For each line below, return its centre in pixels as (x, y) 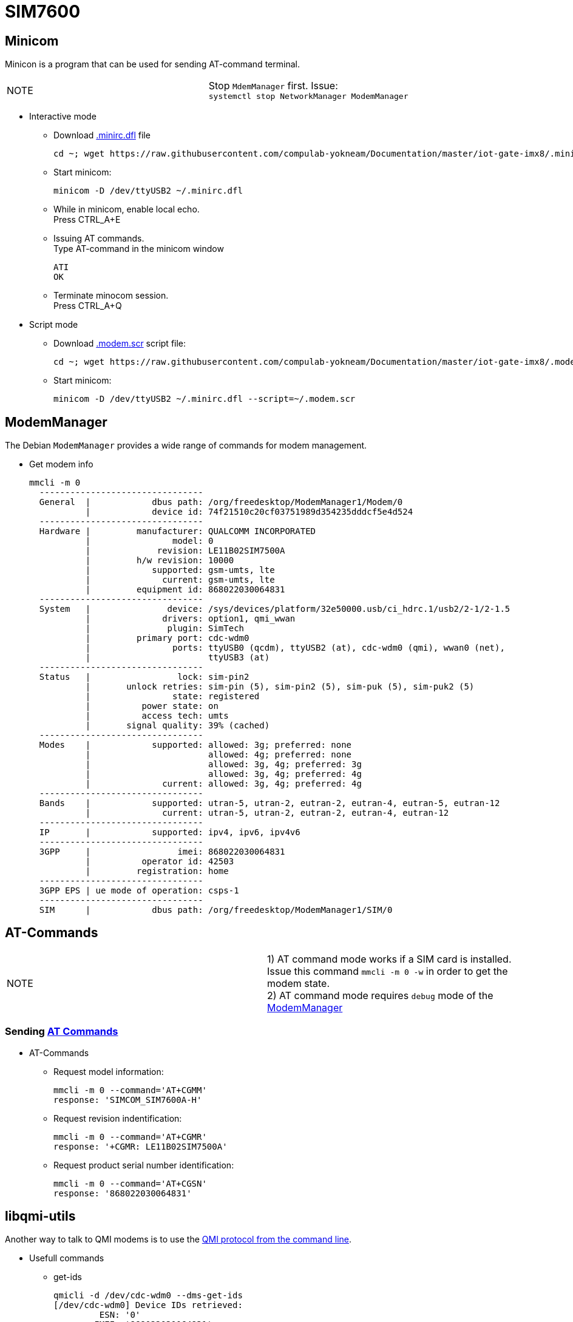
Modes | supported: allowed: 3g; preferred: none (195, 745)
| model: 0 (149, 541)
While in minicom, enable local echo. (127, 209)
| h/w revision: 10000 (160, 561)
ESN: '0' (120, 1315)
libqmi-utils (40, 1216)
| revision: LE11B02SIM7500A (185, 551)
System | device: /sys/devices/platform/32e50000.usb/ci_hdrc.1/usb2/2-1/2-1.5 (275, 609)
